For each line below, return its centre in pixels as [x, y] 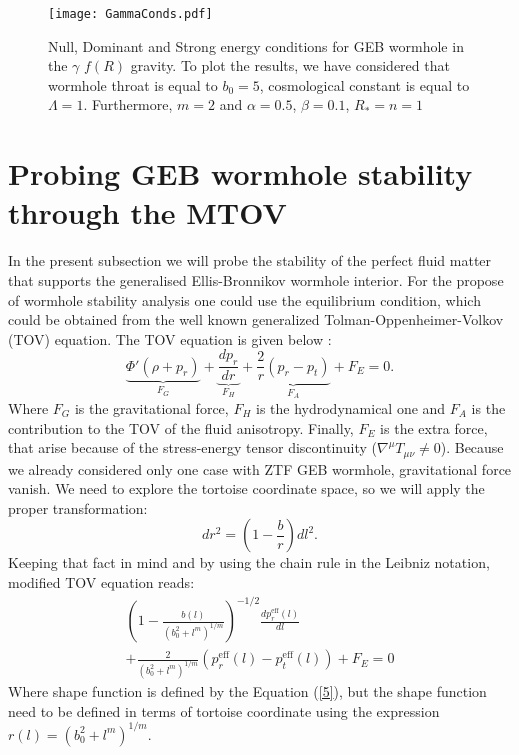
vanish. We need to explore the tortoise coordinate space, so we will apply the [246, 488]
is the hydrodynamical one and [350, 407]
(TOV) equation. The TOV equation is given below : [170, 338]
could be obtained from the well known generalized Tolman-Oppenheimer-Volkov [256, 319]
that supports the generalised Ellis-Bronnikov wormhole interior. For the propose [256, 279]
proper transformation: [78, 507]
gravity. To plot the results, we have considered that [290, 65]
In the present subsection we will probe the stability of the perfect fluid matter [250, 260]
